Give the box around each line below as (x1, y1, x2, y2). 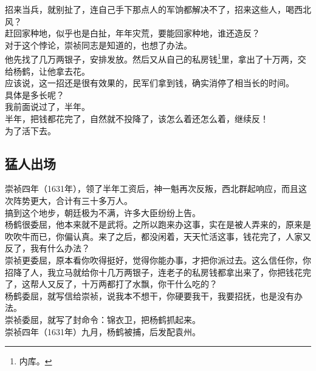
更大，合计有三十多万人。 (30, 194, 132, 206)
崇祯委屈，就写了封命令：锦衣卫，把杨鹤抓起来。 (5, 313, 201, 325)
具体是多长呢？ (5, 88, 64, 101)
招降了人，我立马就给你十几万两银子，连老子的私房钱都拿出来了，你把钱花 (5, 265, 303, 278)
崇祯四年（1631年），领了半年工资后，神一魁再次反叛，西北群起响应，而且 (5, 182, 298, 195)
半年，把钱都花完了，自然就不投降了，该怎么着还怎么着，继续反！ (5, 112, 269, 124)
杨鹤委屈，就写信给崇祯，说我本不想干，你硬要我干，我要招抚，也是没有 (5, 289, 294, 302)
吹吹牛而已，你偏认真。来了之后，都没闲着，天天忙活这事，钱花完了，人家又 (5, 230, 311, 242)
